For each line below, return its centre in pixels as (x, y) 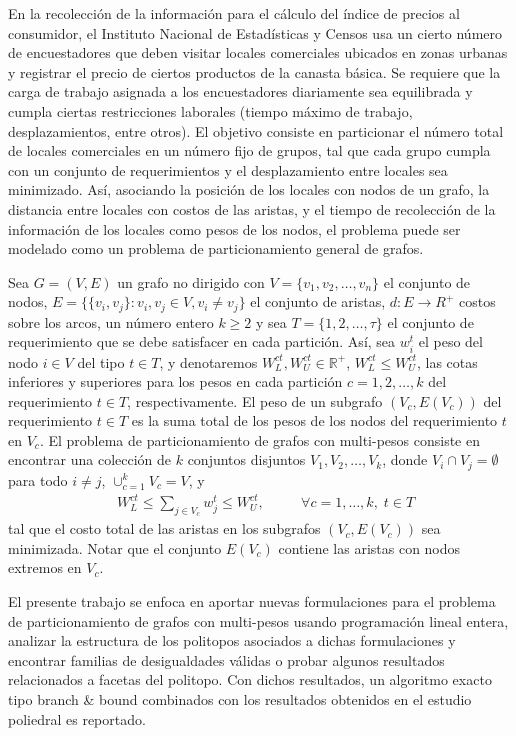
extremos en (45, 567)
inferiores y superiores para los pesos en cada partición (175, 381)
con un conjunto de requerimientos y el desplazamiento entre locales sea (228, 169)
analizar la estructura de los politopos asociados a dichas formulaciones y (232, 640)
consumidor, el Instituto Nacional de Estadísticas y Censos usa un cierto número (255, 32)
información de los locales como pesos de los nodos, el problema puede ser (234, 228)
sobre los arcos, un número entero (111, 321)
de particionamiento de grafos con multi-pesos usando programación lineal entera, (258, 620)
